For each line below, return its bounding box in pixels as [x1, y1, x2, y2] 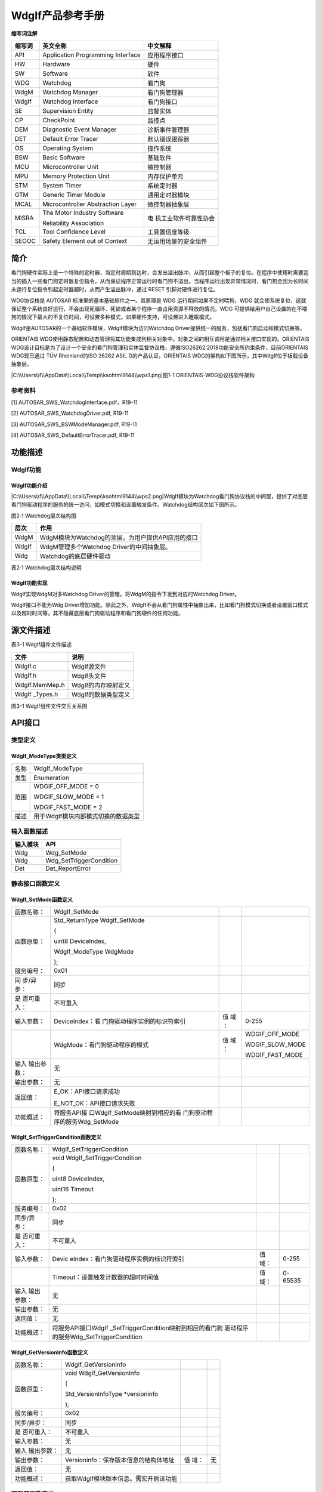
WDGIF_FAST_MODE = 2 [33, 803, 103, 811]
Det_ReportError [45, 864, 91, 873]
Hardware [42, 60, 70, 68]
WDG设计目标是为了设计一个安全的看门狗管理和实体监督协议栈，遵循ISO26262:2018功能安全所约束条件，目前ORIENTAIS [11, 344, 309, 351]
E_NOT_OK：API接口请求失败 [54, 1099, 135, 1107]
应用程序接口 [147, 51, 184, 59]
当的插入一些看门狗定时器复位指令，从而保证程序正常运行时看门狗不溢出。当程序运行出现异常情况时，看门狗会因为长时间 [11, 278, 309, 285]
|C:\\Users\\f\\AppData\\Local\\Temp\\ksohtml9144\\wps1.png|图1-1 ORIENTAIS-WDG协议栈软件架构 [11, 371, 255, 378]
